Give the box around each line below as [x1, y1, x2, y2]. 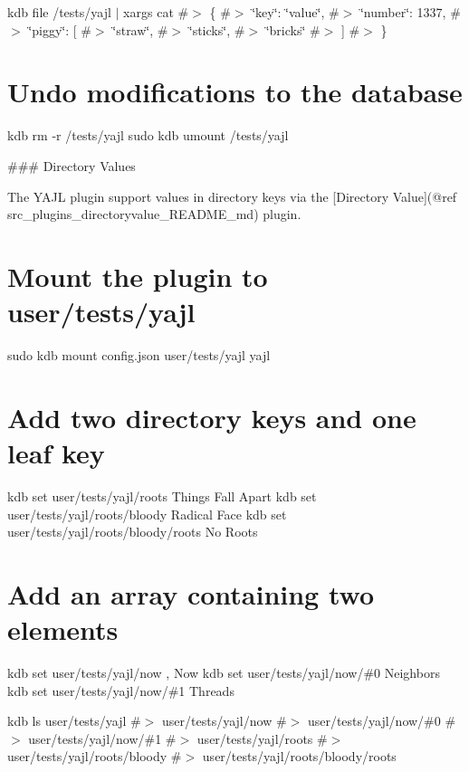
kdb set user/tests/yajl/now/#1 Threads [7, 681, 234, 700]
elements [7, 611, 119, 648]
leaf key [7, 434, 105, 471]
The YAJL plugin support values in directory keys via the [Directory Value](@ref [7, 186, 457, 205]
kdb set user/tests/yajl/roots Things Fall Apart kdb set [7, 486, 317, 505]
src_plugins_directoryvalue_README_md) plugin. [7, 205, 301, 224]
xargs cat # [123, 3, 189, 21]
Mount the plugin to [7, 257, 268, 294]
